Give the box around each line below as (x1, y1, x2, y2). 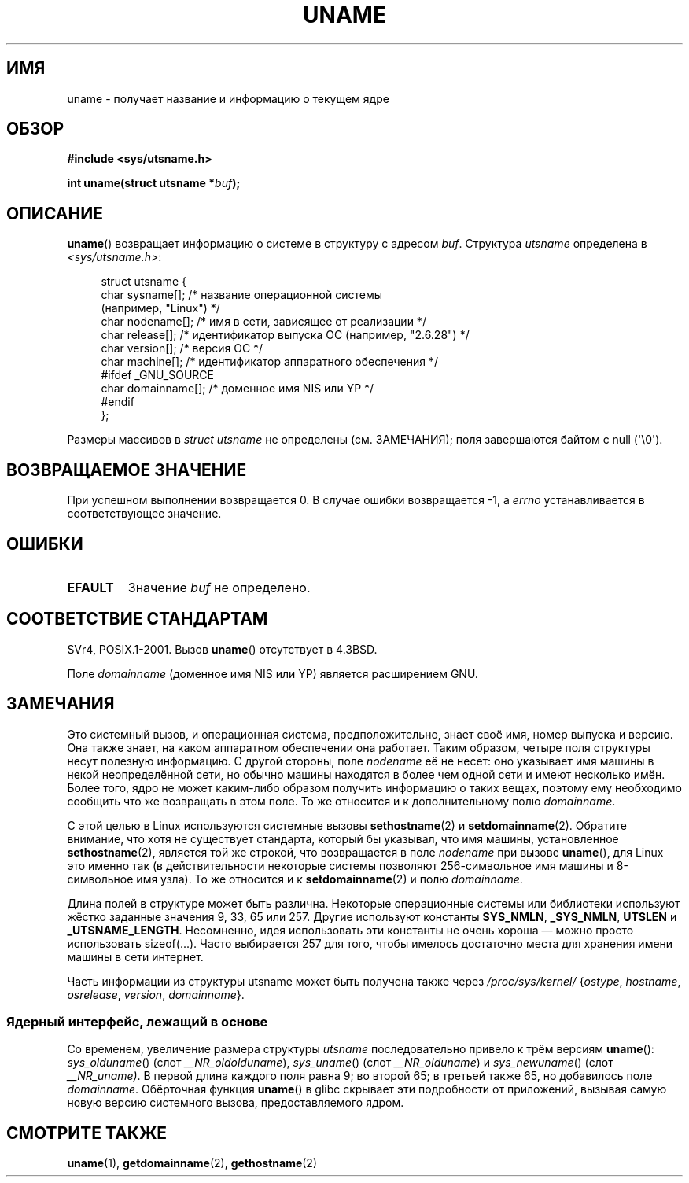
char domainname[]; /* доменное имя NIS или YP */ (101, 381, 374, 396)
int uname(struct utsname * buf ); (67, 176, 241, 190)
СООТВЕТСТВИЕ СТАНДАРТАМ (6, 609, 268, 629)
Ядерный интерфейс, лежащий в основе (6, 1014, 268, 1030)
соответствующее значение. (67, 507, 222, 521)
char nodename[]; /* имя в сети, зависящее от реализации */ (101, 315, 426, 329)
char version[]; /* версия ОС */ (101, 341, 263, 356)
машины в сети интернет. (67, 949, 204, 964)
